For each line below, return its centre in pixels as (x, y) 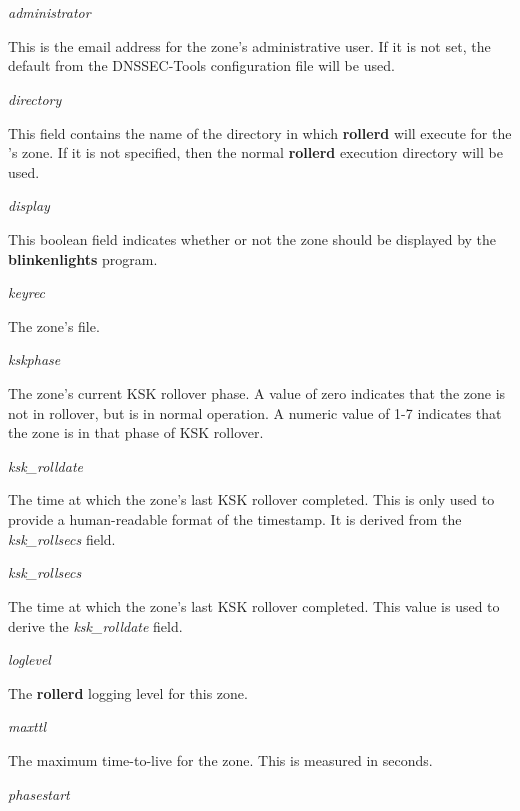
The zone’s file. (54, 325)
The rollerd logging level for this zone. (128, 692)
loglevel (29, 659)
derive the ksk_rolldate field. (95, 625)
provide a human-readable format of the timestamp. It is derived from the (235, 519)
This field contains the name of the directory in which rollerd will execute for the (260, 132)
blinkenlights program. (83, 258)
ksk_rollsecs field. (62, 538)
